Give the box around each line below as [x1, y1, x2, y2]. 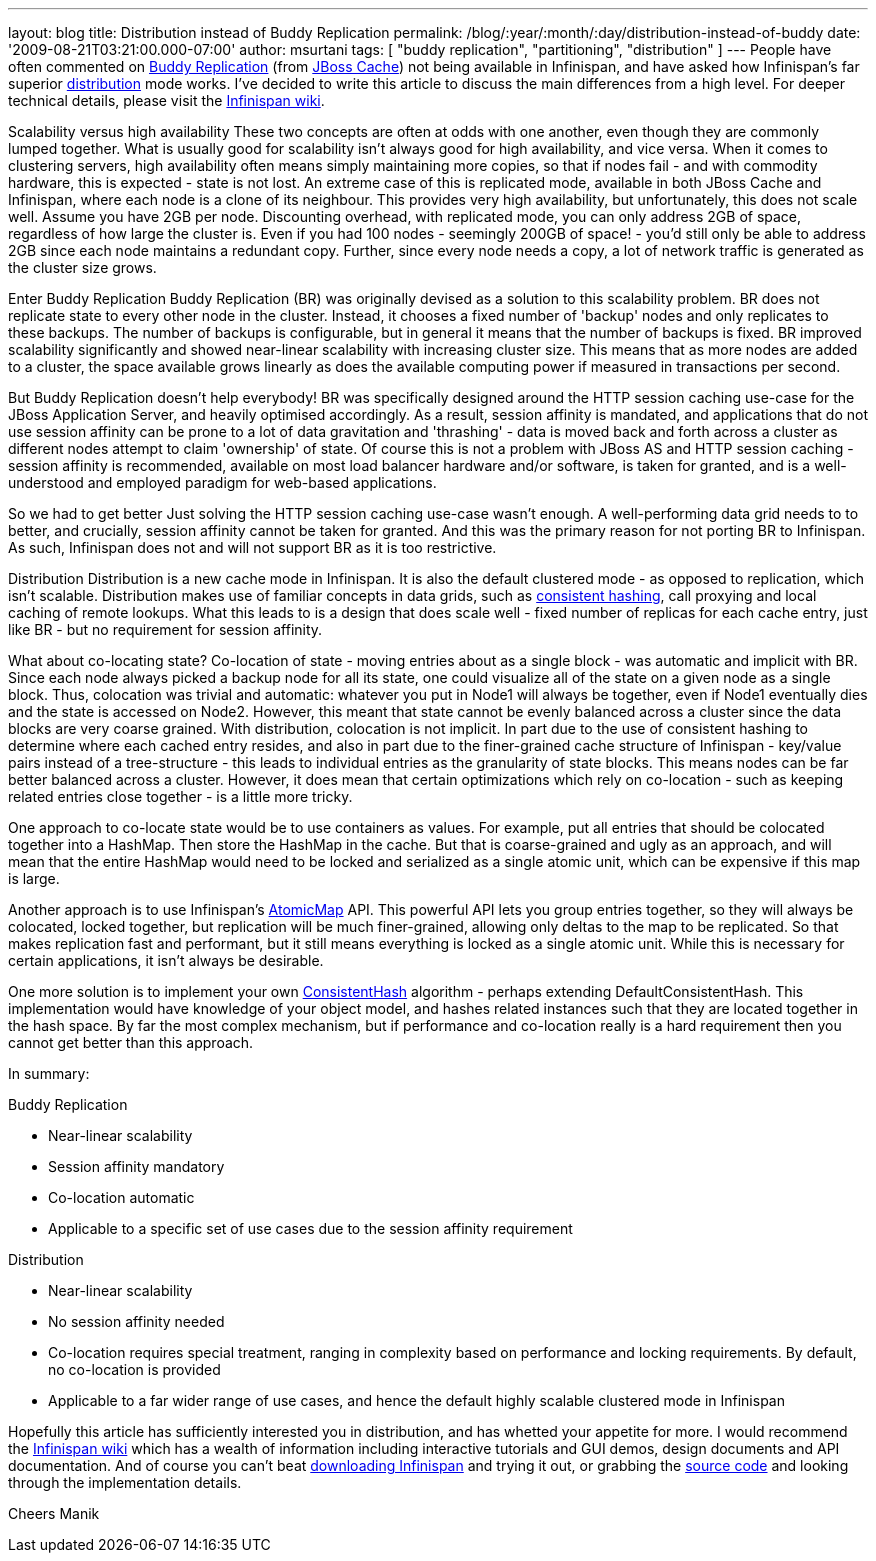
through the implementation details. [8, 1474, 242, 1491]
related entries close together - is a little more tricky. [8, 788, 353, 805]
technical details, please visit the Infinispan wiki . [8, 92, 325, 109]
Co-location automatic [48, 1189, 195, 1206]
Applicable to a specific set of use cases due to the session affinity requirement [48, 1220, 573, 1237]
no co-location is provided [48, 1361, 221, 1378]
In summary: [8, 1065, 90, 1082]
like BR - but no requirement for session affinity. [8, 621, 323, 638]
